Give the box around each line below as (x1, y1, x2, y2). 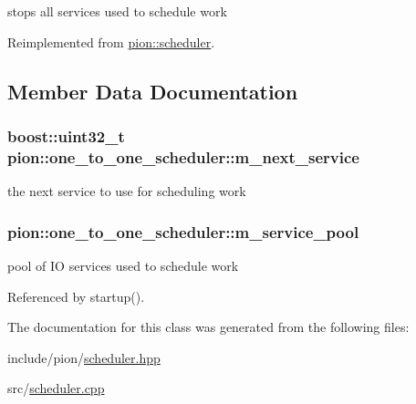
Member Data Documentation (7, 77, 298, 105)
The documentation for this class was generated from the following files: (7, 317, 410, 337)
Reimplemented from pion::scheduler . (7, 32, 215, 51)
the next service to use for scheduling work (7, 181, 246, 201)
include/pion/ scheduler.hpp (7, 347, 161, 367)
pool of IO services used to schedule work (7, 255, 239, 275)
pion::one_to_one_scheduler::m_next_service (7, 145, 359, 168)
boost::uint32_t (7, 124, 125, 147)
